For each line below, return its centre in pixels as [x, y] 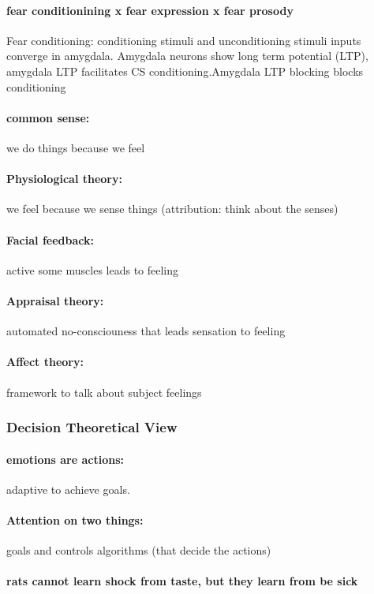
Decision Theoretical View [92, 427]
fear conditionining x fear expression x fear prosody [150, 10]
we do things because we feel [76, 147]
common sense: [48, 117]
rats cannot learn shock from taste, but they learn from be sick [182, 581]
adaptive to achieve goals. [68, 489]
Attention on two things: [75, 519]
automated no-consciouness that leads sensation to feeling [146, 331]
